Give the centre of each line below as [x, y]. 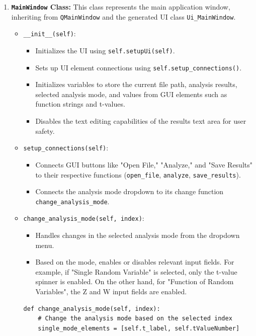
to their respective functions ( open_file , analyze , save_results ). [138, 174]
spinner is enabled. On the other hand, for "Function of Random [135, 281]
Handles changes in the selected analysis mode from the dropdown [138, 235]
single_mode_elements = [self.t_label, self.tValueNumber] [139, 328]
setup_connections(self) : [66, 148]
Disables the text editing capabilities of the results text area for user [141, 121]
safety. [45, 131]
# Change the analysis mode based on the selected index [135, 319]
